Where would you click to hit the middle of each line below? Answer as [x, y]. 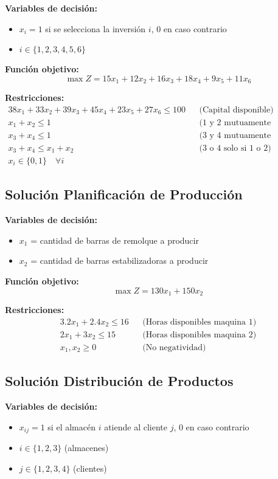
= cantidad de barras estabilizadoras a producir [120, 260]
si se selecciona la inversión [96, 28]
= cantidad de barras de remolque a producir [115, 240]
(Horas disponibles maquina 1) [200, 322]
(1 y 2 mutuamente [235, 122]
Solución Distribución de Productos [119, 381]
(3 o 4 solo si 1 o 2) [235, 148]
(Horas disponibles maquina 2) [200, 335]
